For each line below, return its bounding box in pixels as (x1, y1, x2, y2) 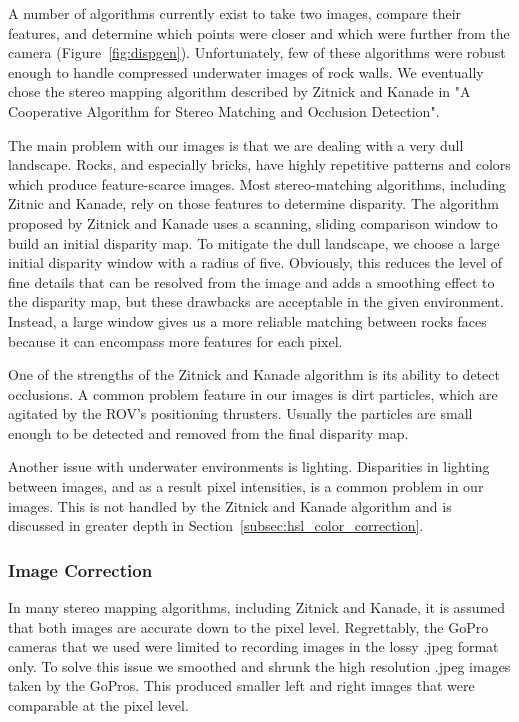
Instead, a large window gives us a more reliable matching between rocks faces (8, 310, 487, 331)
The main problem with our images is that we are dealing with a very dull (8, 134, 464, 155)
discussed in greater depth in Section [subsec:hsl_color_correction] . (8, 515, 424, 536)
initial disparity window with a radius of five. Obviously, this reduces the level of (8, 252, 503, 273)
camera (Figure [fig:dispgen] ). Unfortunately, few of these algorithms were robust (8, 42, 506, 63)
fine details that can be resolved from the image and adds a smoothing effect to (8, 271, 495, 292)
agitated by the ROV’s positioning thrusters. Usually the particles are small (8, 403, 473, 424)
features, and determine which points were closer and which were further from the (8, 22, 510, 43)
